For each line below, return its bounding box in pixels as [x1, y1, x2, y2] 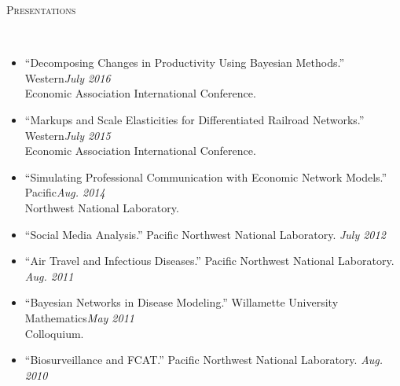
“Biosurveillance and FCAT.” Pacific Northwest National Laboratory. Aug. [24, 351, 383, 368]
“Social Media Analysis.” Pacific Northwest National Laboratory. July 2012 [24, 226, 386, 242]
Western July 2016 [24, 69, 111, 86]
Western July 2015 [24, 127, 111, 143]
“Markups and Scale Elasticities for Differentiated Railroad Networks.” [24, 111, 365, 127]
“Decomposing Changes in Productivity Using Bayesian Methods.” [24, 54, 345, 71]
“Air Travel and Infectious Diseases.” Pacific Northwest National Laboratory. [24, 252, 394, 269]
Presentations [6, 2, 76, 17]
